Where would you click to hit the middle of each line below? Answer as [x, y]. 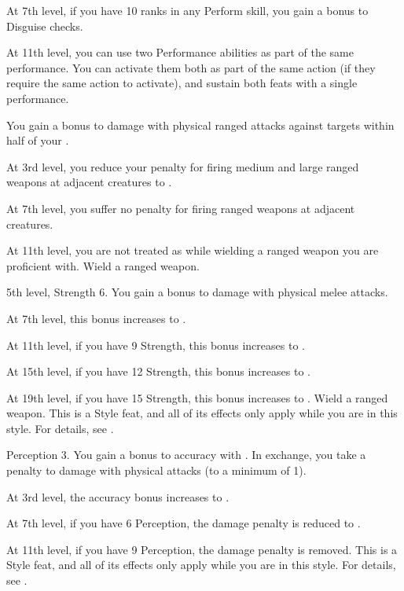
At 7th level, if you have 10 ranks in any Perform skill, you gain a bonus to [187, 10]
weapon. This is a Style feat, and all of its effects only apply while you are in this [202, 413]
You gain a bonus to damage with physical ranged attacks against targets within [200, 125]
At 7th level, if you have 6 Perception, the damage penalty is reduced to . [184, 523]
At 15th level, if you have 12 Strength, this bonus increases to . [158, 371]
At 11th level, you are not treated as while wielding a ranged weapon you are [193, 250]
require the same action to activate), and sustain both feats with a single [182, 83]
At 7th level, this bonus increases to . [96, 318]
